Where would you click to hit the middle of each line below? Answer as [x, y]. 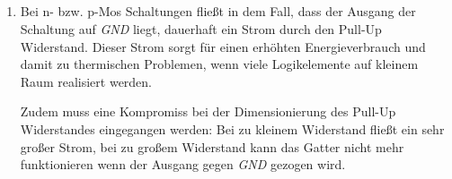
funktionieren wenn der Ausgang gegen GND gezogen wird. [183, 164]
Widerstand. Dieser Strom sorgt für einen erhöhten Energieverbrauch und [223, 46]
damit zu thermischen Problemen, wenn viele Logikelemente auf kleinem [219, 64]
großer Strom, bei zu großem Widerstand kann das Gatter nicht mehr [212, 146]
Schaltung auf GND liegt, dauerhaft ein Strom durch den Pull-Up [201, 28]
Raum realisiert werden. [86, 81]
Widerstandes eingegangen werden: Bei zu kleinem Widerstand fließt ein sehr [232, 128]
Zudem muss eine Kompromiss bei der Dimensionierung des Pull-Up [208, 111]
